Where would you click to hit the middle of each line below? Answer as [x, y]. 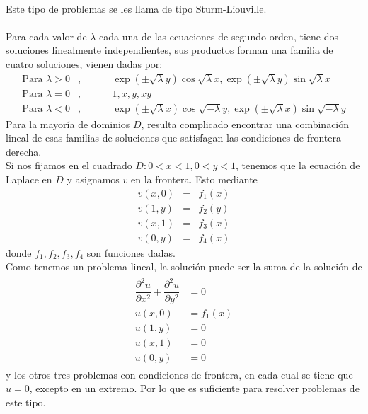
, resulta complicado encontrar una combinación [245, 123]
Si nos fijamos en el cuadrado [69, 165]
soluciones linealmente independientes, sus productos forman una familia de [169, 50]
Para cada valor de [46, 36]
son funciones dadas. [131, 252]
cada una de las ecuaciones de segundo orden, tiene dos [219, 36]
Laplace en [29, 179]
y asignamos [93, 179]
